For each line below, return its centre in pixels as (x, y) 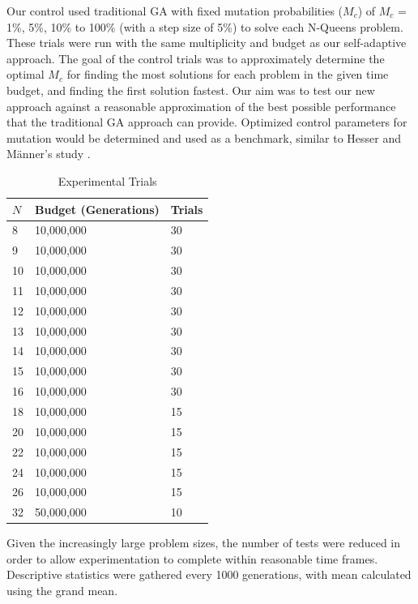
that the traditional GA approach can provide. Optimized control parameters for (207, 122)
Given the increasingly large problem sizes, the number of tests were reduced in (204, 543)
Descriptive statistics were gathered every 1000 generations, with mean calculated (209, 574)
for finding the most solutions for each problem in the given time (228, 74)
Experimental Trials (107, 180)
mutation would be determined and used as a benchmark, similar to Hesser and (204, 137)
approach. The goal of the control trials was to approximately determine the (196, 58)
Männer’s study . (49, 154)
